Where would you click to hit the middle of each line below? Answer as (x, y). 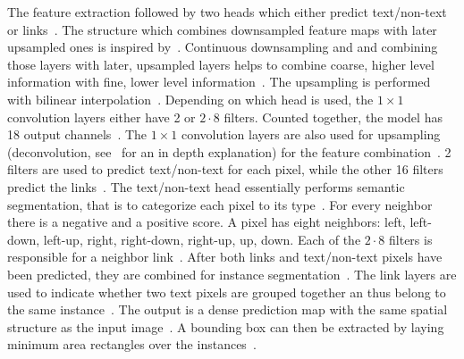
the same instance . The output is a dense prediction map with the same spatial (228, 309)
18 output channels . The (77, 134)
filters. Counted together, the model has (333, 117)
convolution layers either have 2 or (101, 117)
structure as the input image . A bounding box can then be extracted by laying (226, 326)
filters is (411, 239)
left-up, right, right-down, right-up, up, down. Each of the (202, 239)
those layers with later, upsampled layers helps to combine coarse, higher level (221, 64)
